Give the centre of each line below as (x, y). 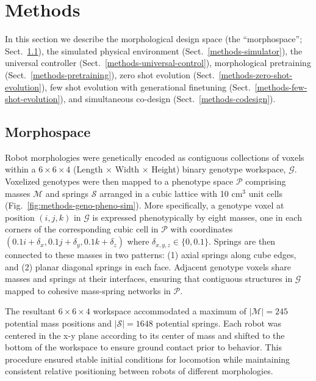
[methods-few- (281, 87)
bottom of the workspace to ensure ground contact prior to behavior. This (143, 347)
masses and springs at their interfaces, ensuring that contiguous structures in (149, 279)
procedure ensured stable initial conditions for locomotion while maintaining (148, 359)
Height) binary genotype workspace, (219, 169)
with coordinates (202, 229)
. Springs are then (242, 241)
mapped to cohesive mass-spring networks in (88, 290)
